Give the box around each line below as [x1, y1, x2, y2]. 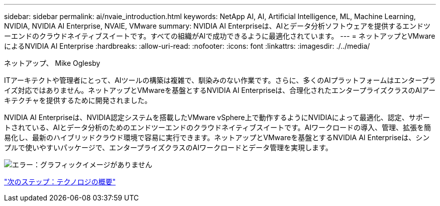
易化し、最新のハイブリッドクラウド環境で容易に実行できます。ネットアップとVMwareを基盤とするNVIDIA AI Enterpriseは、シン [4, 133, 430, 142]
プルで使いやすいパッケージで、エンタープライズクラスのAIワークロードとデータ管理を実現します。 [4, 143, 333, 152]
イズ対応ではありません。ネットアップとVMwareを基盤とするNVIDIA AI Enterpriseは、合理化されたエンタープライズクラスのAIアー [4, 86, 436, 94]
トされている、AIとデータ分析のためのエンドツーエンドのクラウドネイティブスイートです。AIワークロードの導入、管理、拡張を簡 [4, 123, 431, 132]
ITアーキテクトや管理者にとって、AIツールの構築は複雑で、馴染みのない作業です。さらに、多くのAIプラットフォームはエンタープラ [4, 76, 436, 84]
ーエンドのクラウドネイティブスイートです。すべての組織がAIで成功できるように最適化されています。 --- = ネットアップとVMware [4, 32, 435, 40]
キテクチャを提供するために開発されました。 [4, 96, 152, 105]
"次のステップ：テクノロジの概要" [4, 177, 116, 186]
